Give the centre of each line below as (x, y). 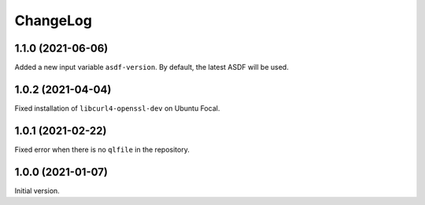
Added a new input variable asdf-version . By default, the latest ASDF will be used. (152, 68)
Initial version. (37, 190)
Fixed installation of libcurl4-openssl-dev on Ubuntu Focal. (117, 108)
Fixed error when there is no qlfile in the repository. (102, 149)
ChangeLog (53, 20)
